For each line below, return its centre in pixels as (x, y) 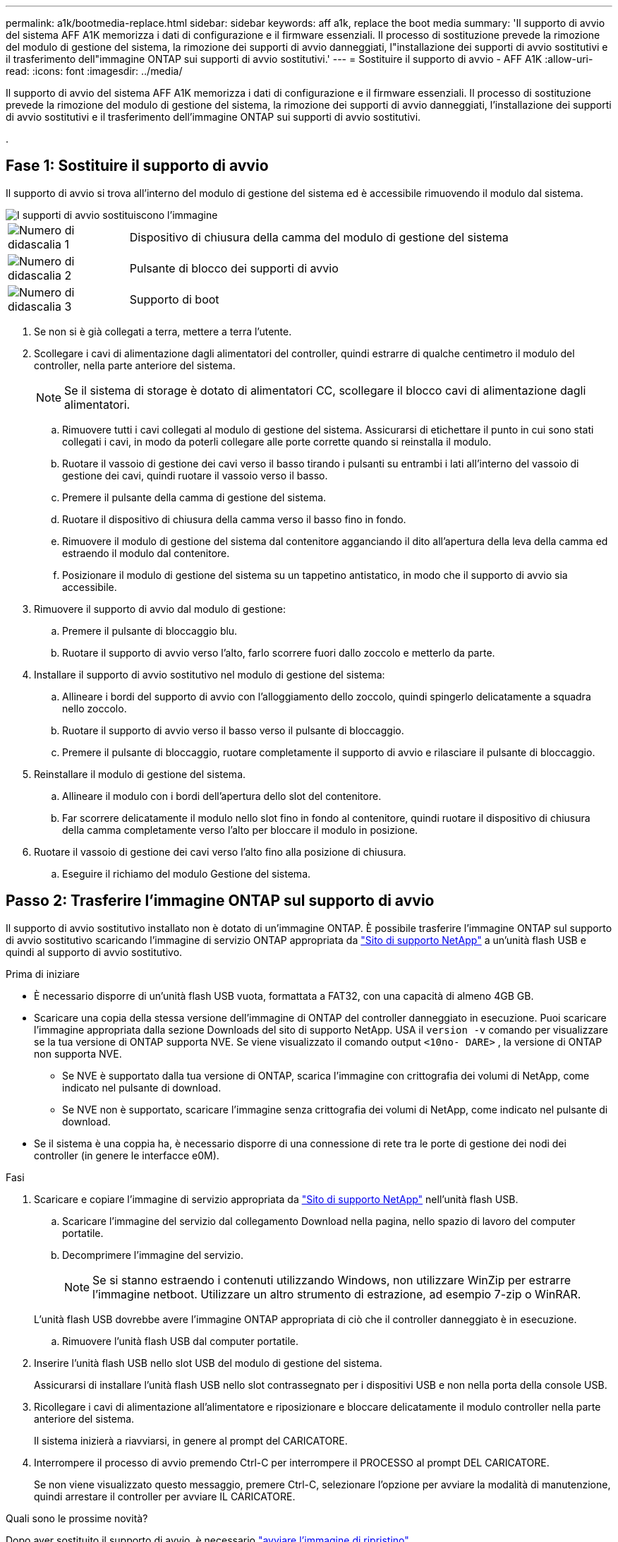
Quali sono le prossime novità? (77, 1518)
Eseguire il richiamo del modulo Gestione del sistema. (187, 873)
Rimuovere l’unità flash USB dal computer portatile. (180, 1341)
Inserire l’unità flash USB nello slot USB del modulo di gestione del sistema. (208, 1363)
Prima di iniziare (43, 974)
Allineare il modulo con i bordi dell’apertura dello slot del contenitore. (222, 796)
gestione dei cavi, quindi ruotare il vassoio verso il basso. (195, 475)
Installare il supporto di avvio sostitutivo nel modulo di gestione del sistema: (210, 674)
